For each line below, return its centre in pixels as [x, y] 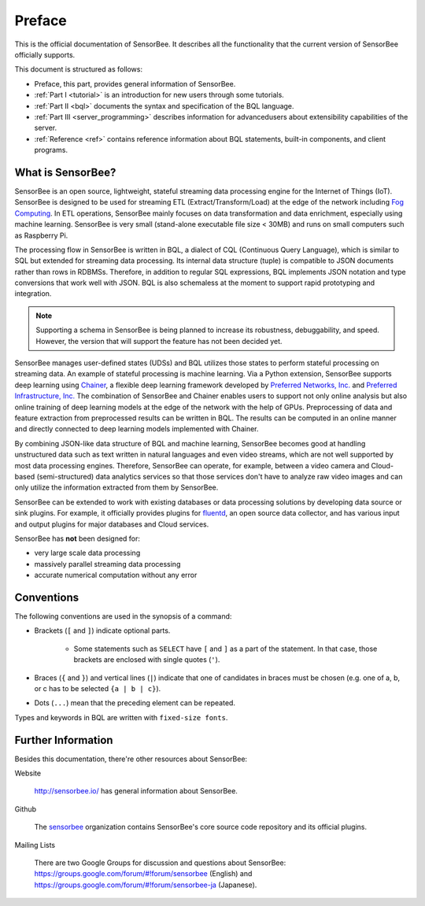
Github [26, 809]
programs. [51, 150]
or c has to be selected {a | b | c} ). [98, 688]
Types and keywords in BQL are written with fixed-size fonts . [121, 717]
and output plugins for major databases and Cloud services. [112, 524]
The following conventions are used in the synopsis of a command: [123, 616]
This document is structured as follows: [79, 69]
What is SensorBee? [65, 172]
